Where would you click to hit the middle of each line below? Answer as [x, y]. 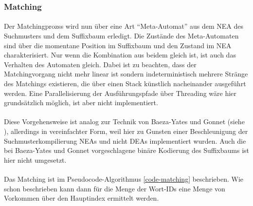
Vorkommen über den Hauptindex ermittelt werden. [81, 198]
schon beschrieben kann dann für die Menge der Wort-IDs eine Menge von [115, 188]
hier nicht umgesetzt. [35, 159]
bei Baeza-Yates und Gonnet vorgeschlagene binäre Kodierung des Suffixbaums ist [127, 150]
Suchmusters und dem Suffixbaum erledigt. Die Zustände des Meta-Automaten [121, 36]
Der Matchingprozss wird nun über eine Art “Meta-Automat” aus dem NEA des [124, 26]
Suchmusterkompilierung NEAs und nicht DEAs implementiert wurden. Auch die [125, 140]
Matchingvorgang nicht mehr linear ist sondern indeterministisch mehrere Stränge [126, 74]
